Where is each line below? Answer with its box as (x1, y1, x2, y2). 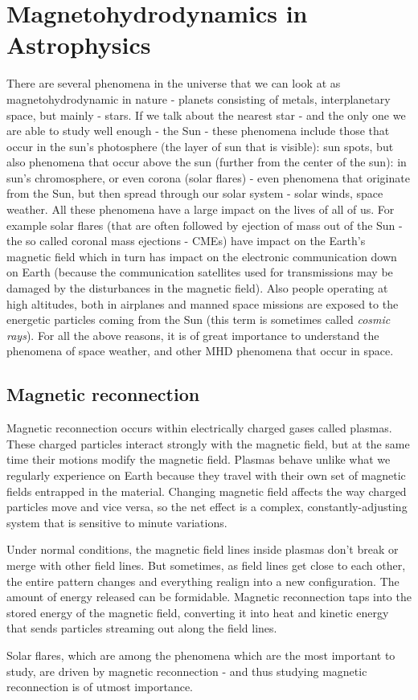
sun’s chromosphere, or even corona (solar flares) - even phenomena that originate (6, 169, 410, 186)
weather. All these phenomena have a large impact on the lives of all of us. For (6, 201, 395, 218)
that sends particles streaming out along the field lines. (6, 620, 277, 637)
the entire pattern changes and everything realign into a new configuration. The (6, 572, 400, 589)
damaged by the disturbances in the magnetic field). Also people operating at (6, 280, 388, 297)
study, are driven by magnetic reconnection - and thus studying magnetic (6, 662, 367, 679)
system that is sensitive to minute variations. (6, 514, 227, 530)
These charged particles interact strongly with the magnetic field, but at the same (6, 435, 410, 452)
